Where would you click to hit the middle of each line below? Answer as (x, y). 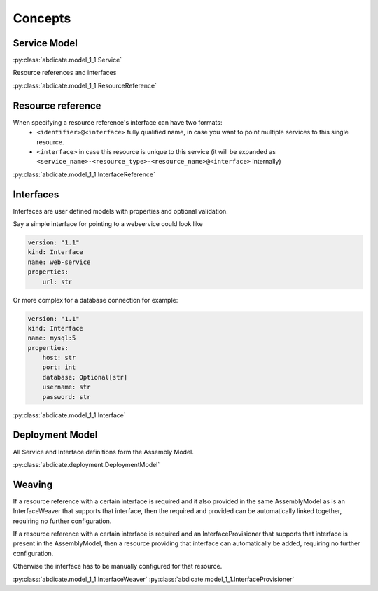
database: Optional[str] (85, 377)
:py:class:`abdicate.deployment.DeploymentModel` (86, 464)
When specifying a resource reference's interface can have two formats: (118, 122)
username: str (66, 387)
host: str (59, 358)
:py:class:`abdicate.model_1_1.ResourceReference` (85, 85)
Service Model (45, 43)
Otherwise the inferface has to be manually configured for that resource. (118, 566)
